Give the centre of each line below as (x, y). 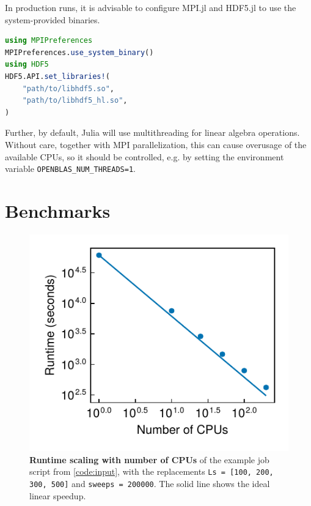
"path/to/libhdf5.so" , (68, 88)
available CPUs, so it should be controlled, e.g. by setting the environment (145, 156)
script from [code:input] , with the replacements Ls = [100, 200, (152, 471)
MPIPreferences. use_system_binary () (79, 52)
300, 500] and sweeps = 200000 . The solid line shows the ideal (150, 484)
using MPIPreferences (49, 41)
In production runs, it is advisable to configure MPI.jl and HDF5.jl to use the (151, 7)
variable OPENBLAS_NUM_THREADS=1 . (70, 169)
